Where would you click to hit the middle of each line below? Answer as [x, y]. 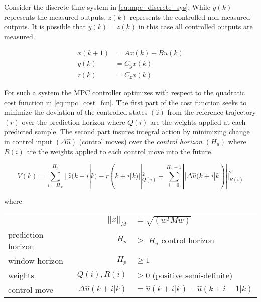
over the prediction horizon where [74, 121]
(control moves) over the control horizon [141, 141]
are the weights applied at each [198, 121]
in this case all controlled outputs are [195, 26]
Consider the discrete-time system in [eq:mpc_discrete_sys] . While [107, 7]
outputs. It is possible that [45, 26]
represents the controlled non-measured [190, 16]
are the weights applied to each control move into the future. [120, 151]
